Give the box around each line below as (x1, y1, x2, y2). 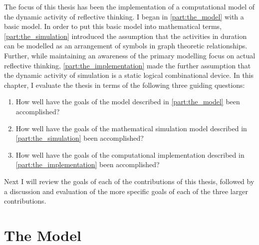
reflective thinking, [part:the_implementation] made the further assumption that (4, 60, 251, 70)
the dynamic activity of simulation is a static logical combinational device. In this (4, 70, 254, 80)
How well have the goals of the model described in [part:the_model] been (15, 96, 240, 107)
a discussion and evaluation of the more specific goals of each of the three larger (4, 186, 248, 196)
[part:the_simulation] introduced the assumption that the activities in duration (4, 30, 247, 41)
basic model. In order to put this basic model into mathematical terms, (4, 21, 222, 31)
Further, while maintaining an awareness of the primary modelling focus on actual (4, 50, 256, 60)
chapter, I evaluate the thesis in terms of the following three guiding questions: (4, 79, 245, 90)
